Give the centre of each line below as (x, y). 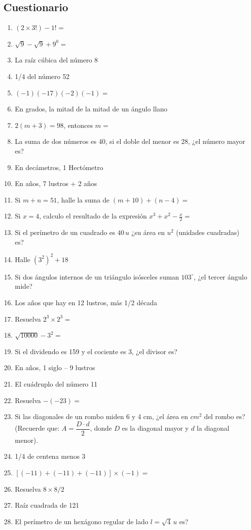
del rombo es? (225, 416)
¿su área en (148, 232)
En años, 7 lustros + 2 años (56, 183)
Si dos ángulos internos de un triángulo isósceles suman (97, 276)
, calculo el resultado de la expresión (93, 216)
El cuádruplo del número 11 (56, 384)
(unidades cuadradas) (208, 232)
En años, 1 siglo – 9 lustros (55, 367)
